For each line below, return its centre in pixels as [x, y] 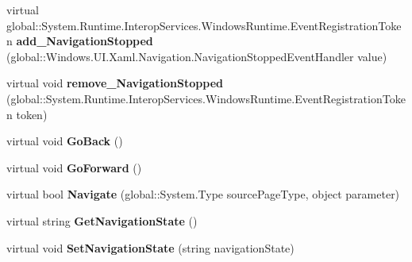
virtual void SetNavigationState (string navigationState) [150, 247]
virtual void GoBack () [65, 141]
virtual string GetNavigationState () [102, 220]
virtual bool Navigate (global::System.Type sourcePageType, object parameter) [203, 194]
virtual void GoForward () [74, 167]
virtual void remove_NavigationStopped [115, 83]
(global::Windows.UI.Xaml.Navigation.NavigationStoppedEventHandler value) [197, 56]
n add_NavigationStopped [80, 41]
